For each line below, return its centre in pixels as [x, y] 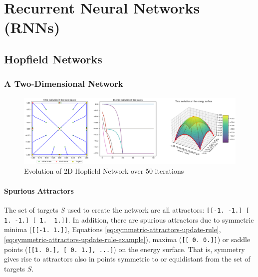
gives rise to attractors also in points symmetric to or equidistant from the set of [127, 259]
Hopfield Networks [53, 59]
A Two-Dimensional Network [64, 84]
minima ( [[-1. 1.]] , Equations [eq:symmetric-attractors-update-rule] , [113, 229]
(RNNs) [32, 27]
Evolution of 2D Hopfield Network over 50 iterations [104, 171]
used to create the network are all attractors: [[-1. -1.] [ [158, 209]
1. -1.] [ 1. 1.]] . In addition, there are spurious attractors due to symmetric [129, 219]
